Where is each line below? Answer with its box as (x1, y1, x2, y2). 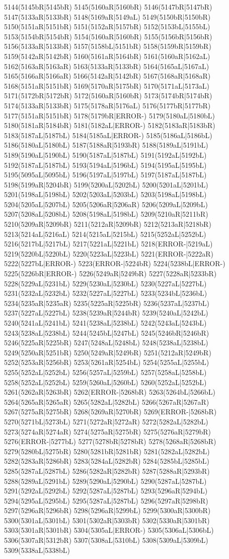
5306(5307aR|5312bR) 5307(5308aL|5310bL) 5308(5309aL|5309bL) (4, 535, 208, 545)
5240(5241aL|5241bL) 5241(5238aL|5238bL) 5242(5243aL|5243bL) (4, 318, 207, 328)
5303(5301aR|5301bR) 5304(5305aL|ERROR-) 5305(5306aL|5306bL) (4, 525, 214, 535)
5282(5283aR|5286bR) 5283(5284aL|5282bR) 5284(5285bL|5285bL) (4, 456, 209, 466)
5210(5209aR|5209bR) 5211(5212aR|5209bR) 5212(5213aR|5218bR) (4, 219, 211, 229)
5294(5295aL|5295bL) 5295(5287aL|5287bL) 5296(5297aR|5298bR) (4, 495, 208, 506)
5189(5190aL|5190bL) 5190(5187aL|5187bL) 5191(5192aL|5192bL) (4, 149, 207, 160)
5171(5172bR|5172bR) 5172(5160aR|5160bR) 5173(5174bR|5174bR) (4, 90, 212, 101)
